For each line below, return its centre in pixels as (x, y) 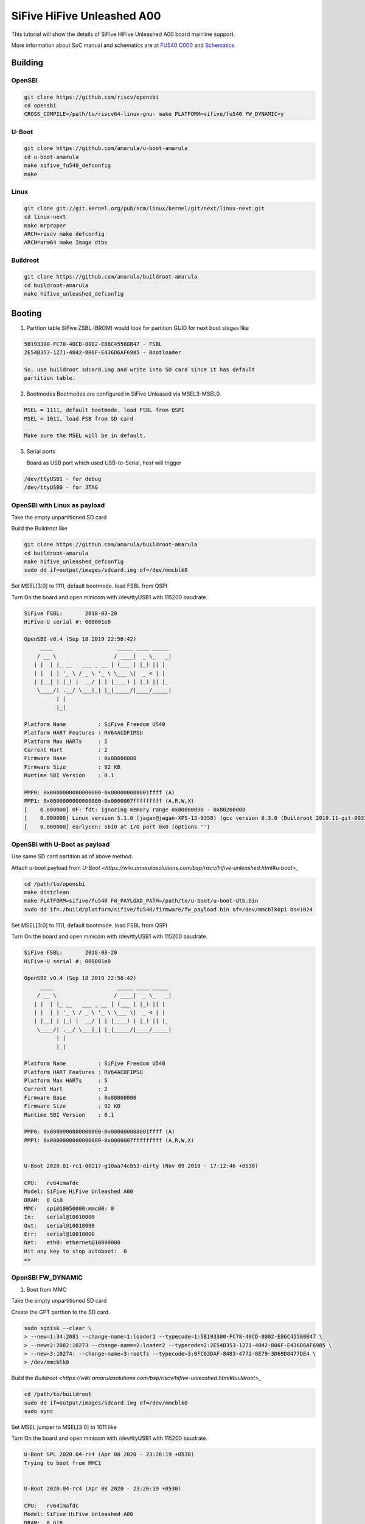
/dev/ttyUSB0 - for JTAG (61, 487)
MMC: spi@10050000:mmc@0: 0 (69, 1208)
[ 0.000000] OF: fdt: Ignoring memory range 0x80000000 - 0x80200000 (135, 810)
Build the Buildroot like (40, 529)
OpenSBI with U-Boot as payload (61, 844)
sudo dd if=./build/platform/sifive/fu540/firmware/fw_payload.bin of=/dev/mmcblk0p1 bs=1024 (169, 909)
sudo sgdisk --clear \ (58, 1328)
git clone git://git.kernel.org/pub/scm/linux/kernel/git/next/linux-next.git (144, 208)
